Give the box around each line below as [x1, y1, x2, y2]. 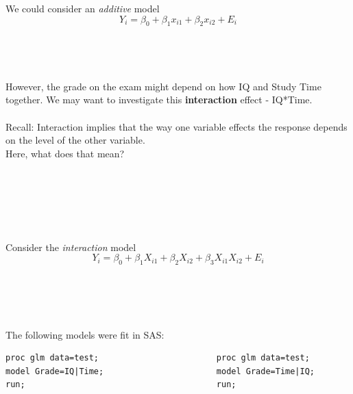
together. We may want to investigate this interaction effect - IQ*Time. [5, 92, 313, 107]
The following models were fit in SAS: [5, 327, 165, 341]
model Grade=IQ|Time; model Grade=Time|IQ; [5, 366, 315, 376]
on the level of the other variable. [5, 133, 145, 147]
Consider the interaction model [5, 239, 136, 254]
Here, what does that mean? [5, 146, 125, 160]
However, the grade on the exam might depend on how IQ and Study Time [5, 79, 321, 93]
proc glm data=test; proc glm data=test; [5, 353, 310, 363]
